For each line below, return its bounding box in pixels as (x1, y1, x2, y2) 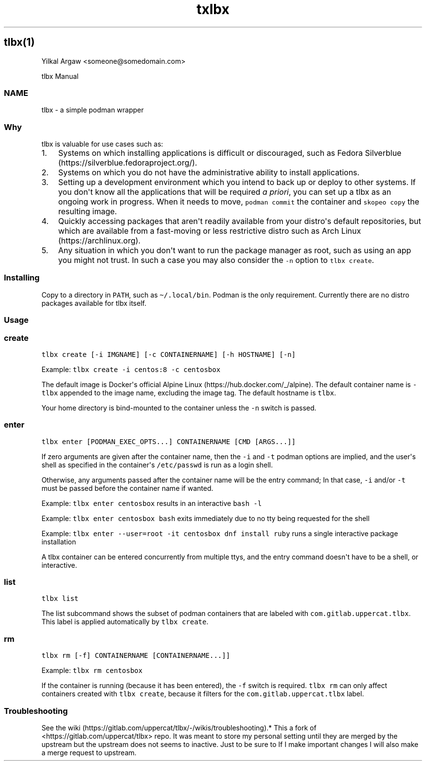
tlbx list (41, 595, 79, 603)
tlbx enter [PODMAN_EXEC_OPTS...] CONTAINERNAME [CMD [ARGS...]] (41, 437, 296, 446)
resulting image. (58, 206, 117, 217)
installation (41, 537, 76, 546)
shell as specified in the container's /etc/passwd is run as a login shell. (41, 460, 273, 469)
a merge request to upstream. (41, 748, 137, 757)
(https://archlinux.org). (58, 236, 141, 246)
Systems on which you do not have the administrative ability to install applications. (58, 168, 360, 178)
